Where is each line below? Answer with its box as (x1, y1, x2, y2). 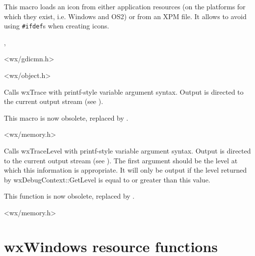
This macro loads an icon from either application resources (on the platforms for (4, 1, 246, 11)
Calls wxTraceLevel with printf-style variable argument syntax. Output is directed (4, 146, 251, 155)
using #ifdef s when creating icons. (4, 21, 109, 31)
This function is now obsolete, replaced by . (4, 191, 135, 201)
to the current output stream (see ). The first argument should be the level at (4, 155, 238, 165)
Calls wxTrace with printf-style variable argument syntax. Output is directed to (4, 86, 244, 97)
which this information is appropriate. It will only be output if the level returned (4, 165, 247, 175)
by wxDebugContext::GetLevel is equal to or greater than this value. (4, 174, 210, 184)
